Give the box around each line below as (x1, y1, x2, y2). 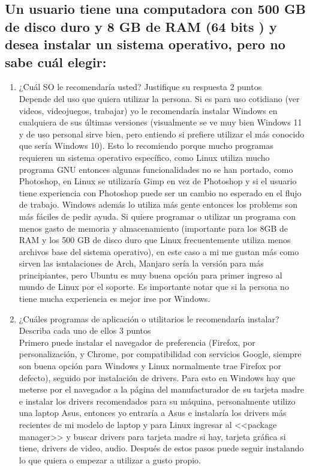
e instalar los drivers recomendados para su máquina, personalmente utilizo (19, 394, 296, 407)
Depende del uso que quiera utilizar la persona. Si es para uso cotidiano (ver (19, 92, 300, 104)
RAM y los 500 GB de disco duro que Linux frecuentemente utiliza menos (19, 233, 291, 246)
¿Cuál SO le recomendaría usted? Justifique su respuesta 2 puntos (19, 80, 262, 93)
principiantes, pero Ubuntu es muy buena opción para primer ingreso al (19, 268, 282, 281)
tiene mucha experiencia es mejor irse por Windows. (19, 292, 210, 305)
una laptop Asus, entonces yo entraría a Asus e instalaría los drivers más (19, 406, 287, 419)
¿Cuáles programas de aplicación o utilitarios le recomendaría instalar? (19, 312, 279, 325)
